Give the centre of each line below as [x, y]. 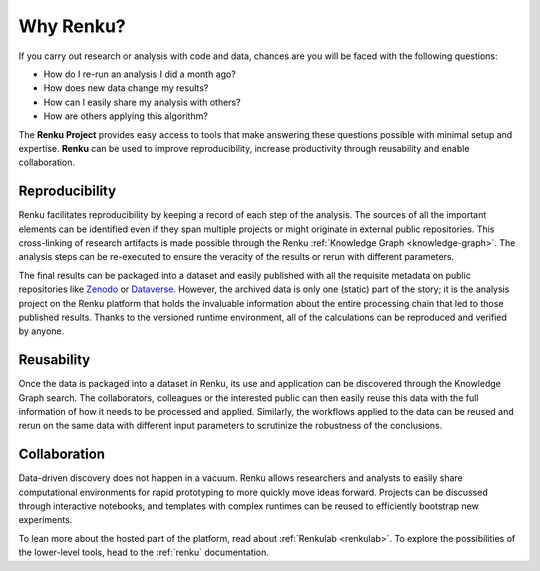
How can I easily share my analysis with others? [142, 102]
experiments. [45, 520]
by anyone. [41, 331]
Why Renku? [72, 26]
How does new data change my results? [126, 88]
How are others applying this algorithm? [126, 116]
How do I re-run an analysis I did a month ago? [140, 74]
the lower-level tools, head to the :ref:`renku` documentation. [144, 552]
